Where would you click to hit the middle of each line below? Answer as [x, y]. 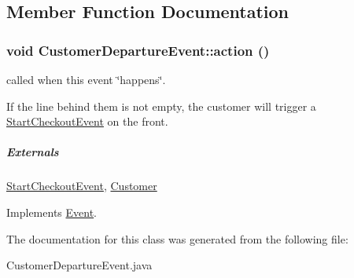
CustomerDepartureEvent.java [79, 265]
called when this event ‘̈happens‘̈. [86, 79]
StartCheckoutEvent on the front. [87, 121]
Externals [33, 152]
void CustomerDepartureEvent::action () [138, 50]
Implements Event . [52, 212]
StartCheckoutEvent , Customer [82, 186]
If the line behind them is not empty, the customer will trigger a [161, 106]
